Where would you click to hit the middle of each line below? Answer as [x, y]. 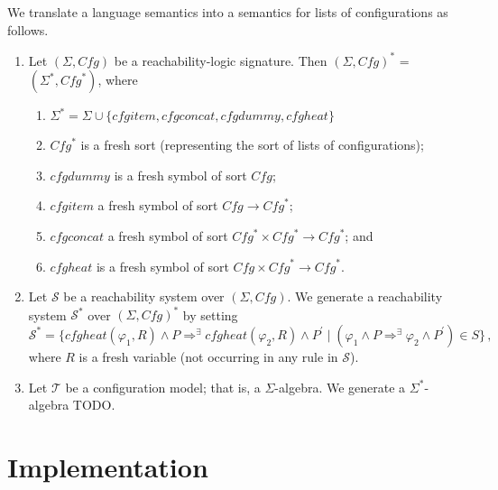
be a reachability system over [144, 296]
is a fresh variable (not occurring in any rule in [208, 356]
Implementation [108, 466]
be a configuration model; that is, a [163, 387]
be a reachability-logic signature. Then [221, 60]
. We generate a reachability [365, 296]
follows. [28, 29]
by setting [210, 314]
